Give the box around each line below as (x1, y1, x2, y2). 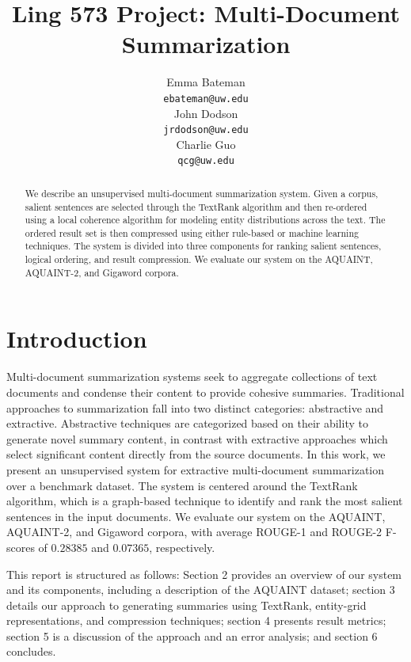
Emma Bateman (166, 74, 245, 90)
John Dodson (173, 105, 238, 121)
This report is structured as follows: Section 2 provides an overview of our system (6, 565, 402, 582)
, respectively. (149, 538, 215, 555)
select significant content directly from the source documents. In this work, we (6, 446, 386, 462)
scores (6, 538, 35, 555)
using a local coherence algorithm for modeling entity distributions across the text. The (25, 213, 386, 226)
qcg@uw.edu (177, 155, 234, 167)
